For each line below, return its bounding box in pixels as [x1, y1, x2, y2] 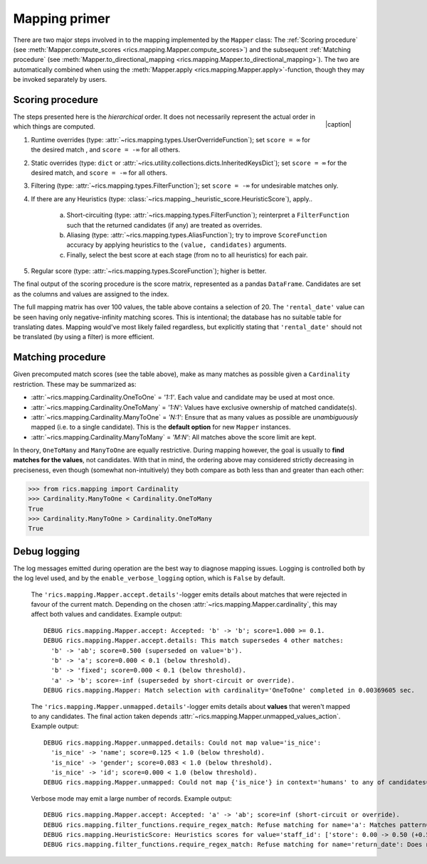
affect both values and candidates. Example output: [31, 610, 182, 619]
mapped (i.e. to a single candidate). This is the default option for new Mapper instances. [31, 423, 291, 432]
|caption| [325, 119, 352, 128]
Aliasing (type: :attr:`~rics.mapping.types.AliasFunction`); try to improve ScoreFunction [66, 230, 327, 239]
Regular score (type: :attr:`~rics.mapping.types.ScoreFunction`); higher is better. [31, 267, 267, 275]
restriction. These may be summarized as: [13, 380, 137, 388]
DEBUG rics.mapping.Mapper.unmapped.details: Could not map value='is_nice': [43, 738, 322, 747]
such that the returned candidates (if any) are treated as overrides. [66, 220, 263, 229]
